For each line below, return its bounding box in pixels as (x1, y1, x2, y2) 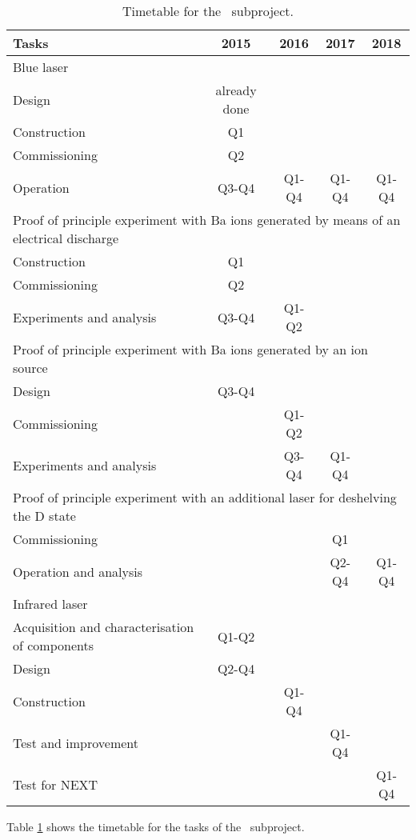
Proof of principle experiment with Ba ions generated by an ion (13, 340, 368, 358)
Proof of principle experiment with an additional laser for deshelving (13, 488, 397, 506)
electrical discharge (13, 229, 119, 247)
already (215, 81, 257, 99)
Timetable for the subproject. (122, 2, 294, 20)
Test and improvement (13, 733, 139, 752)
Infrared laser (13, 594, 88, 613)
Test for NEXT (13, 774, 98, 794)
